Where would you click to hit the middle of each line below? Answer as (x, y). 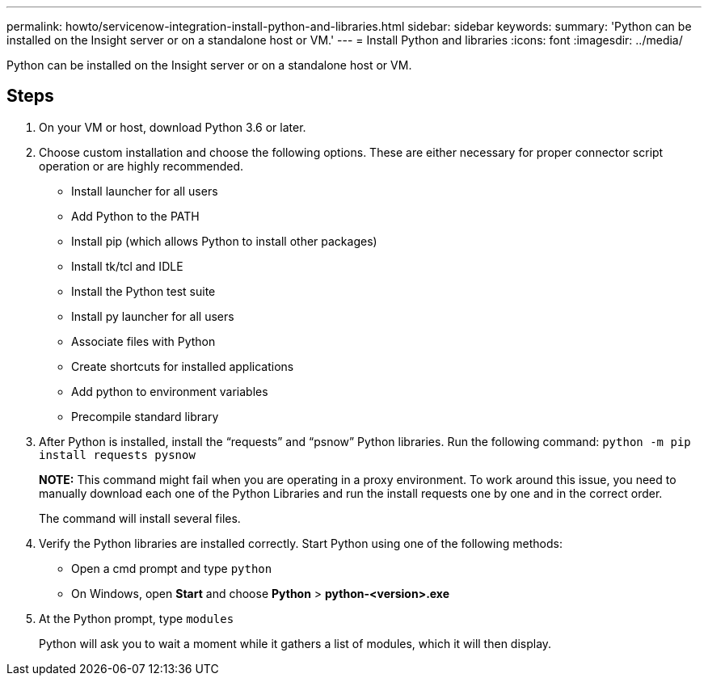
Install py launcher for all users (153, 316)
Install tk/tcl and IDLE (127, 266)
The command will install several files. (140, 518)
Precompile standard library (145, 416)
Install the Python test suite (143, 291)
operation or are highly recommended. (141, 166)
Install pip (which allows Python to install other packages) (224, 241)
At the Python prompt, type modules (137, 618)
